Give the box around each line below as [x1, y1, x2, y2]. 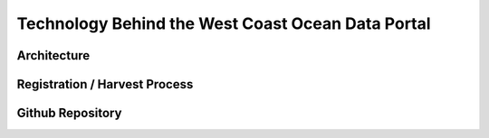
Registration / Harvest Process [16, 77, 194, 92]
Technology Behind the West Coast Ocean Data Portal [16, 14, 431, 33]
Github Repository [16, 106, 122, 121]
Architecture [16, 48, 91, 63]
